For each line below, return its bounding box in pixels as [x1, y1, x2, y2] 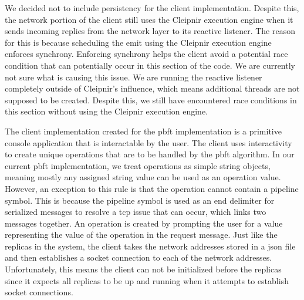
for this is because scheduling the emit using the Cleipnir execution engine [5, 36, 272, 48]
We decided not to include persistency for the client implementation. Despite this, [5, 2, 299, 14]
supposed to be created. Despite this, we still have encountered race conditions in [5, 93, 297, 106]
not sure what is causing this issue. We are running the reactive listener [5, 70, 262, 83]
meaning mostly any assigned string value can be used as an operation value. [5, 171, 281, 183]
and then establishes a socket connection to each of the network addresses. [5, 251, 272, 264]
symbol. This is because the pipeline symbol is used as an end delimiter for [5, 194, 275, 206]
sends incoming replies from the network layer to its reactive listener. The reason [5, 25, 295, 37]
